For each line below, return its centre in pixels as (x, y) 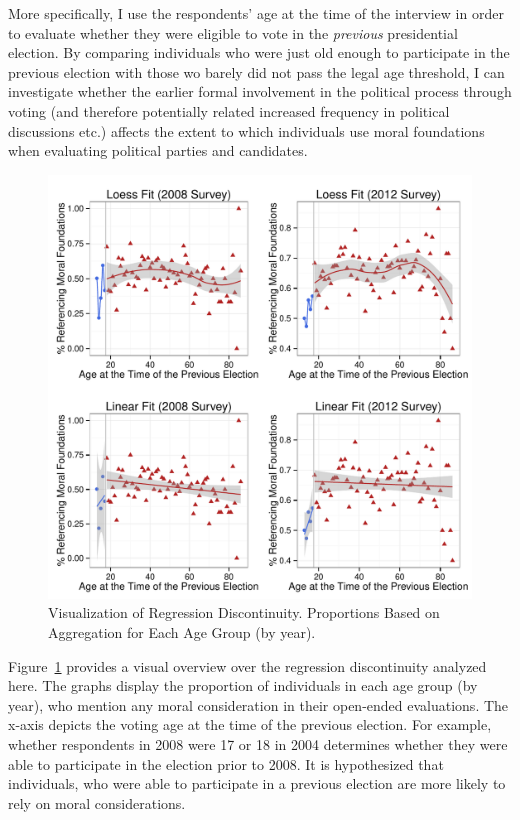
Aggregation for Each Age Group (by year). (182, 631)
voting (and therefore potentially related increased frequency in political (229, 110)
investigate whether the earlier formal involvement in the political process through (260, 91)
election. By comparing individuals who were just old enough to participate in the (259, 52)
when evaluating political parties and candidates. (158, 150)
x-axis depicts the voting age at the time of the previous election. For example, (250, 724)
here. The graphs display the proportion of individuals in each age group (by (243, 685)
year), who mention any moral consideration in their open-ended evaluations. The (258, 704)
